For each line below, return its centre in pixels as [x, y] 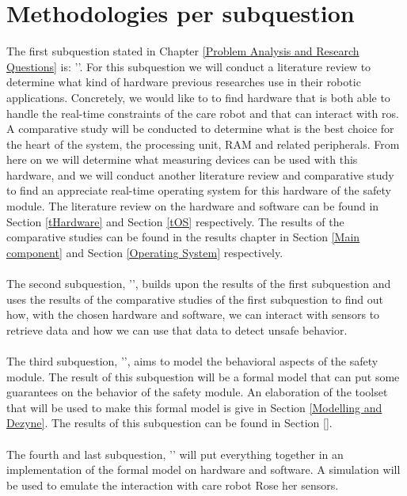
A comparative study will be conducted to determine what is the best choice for [200, 129]
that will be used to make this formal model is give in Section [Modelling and [194, 407]
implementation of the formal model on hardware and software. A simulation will [203, 469]
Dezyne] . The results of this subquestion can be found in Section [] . [169, 423]
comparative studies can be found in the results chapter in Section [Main [183, 237]
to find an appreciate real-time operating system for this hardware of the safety [199, 190]
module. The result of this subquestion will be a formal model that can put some [203, 376]
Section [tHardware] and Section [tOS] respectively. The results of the [175, 221]
